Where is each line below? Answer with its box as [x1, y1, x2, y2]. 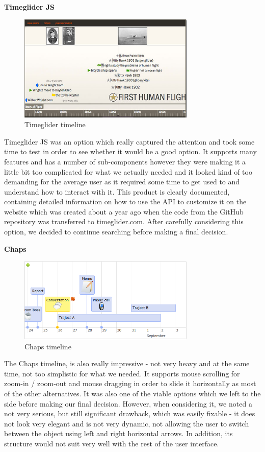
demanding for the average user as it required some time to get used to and [4, 176, 240, 187]
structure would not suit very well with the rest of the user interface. [4, 438, 219, 448]
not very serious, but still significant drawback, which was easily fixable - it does [4, 408, 255, 419]
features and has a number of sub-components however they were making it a [4, 156, 246, 166]
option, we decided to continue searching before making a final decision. [4, 226, 228, 237]
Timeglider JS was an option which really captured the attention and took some [4, 136, 255, 147]
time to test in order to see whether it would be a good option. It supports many [4, 146, 257, 157]
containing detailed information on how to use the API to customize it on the [4, 196, 247, 207]
